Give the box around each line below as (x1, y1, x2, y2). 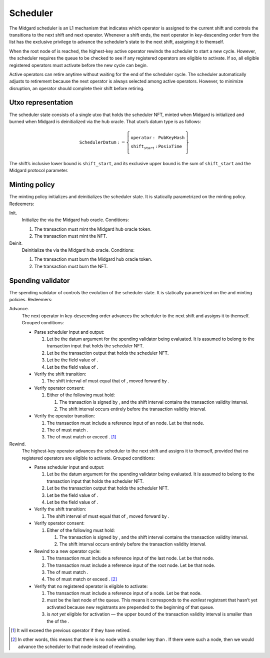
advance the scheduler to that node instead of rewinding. (18, 643, 136, 649)
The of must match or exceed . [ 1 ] (46, 434, 116, 440)
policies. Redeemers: (9, 297, 52, 303)
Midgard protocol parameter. (9, 168, 68, 174)
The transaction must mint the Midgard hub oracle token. (34, 226, 152, 232)
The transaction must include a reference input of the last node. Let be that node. (46, 555, 214, 561)
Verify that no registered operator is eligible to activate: (34, 583, 148, 589)
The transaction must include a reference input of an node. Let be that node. (46, 420, 204, 426)
